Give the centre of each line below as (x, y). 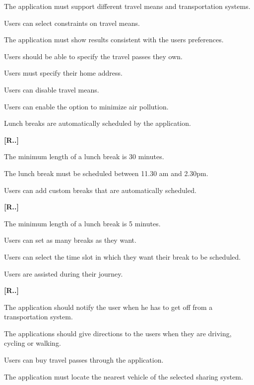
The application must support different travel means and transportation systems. (127, 6)
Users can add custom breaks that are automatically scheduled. (100, 190)
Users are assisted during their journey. (63, 273)
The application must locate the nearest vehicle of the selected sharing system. (124, 376)
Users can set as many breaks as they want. (70, 240)
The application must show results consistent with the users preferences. (114, 40)
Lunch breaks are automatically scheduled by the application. (97, 123)
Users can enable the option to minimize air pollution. (86, 106)
